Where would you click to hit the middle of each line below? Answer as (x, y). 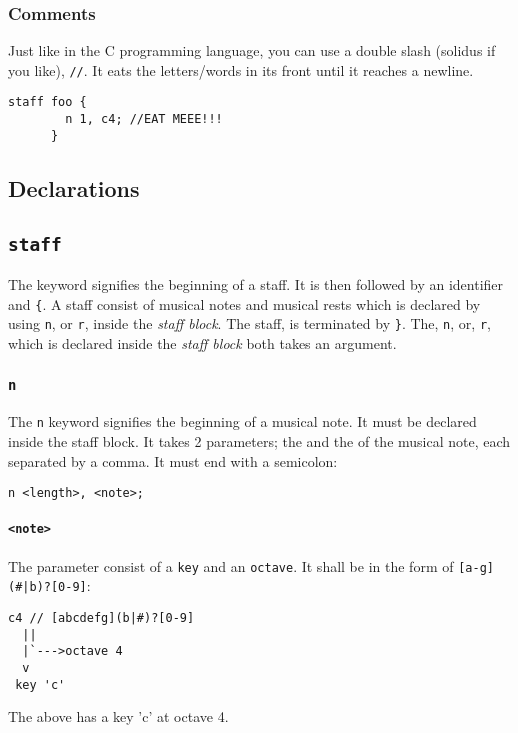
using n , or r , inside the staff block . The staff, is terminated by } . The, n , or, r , (249, 323)
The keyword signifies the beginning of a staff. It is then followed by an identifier (256, 284)
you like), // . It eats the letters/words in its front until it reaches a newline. (241, 69)
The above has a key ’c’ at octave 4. (118, 716)
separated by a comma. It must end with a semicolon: (173, 460)
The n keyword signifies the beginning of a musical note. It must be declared (242, 421)
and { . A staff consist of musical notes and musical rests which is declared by (244, 303)
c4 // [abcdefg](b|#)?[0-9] (101, 617)
